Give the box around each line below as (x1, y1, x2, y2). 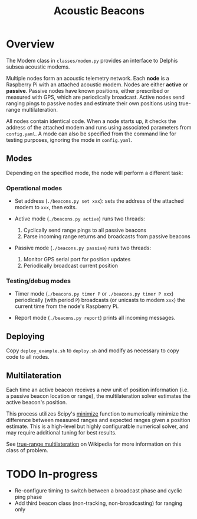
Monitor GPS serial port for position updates (23, 256, 131, 263)
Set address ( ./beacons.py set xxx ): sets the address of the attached (14, 197, 184, 205)
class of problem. (6, 446, 48, 453)
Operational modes (6, 184, 63, 192)
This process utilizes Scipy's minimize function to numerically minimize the (6, 410, 188, 417)
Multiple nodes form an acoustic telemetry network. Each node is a (6, 74, 169, 82)
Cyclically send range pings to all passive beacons (23, 226, 146, 234)
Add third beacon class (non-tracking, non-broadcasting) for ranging (14, 499, 183, 507)
